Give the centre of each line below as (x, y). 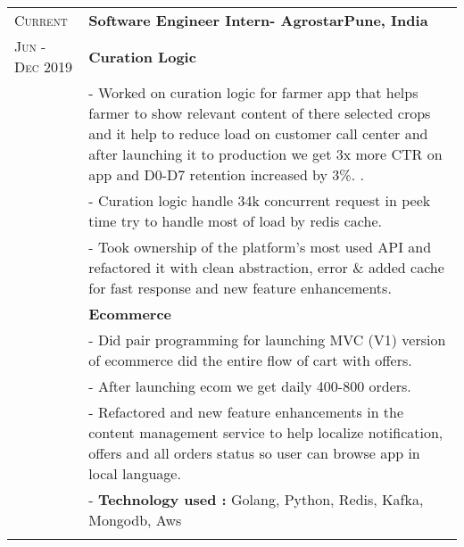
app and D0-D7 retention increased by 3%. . (226, 174)
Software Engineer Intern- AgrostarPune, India (258, 20)
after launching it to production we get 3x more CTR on (265, 154)
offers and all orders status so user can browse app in (254, 453)
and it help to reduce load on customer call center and (258, 133)
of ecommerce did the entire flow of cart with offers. (250, 360)
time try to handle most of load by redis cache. (235, 221)
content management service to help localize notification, (266, 432)
